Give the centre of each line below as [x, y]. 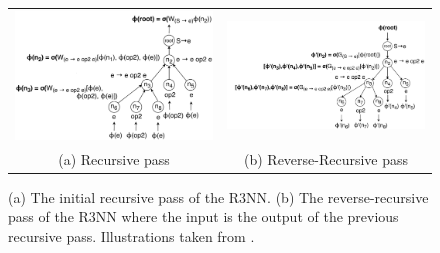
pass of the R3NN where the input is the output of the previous [203, 216]
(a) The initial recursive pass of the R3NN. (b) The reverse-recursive [218, 196]
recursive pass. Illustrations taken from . [131, 235]
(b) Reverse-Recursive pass [326, 158]
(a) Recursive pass [114, 158]
